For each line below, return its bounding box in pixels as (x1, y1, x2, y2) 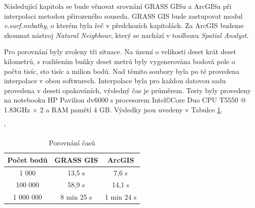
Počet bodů (7, 154, 48, 165)
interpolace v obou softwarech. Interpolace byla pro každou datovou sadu (4, 75, 226, 86)
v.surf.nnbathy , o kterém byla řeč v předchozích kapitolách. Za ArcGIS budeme (4, 20, 244, 31)
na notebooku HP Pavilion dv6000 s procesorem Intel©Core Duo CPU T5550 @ (4, 95, 246, 105)
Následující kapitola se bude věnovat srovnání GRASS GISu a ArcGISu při (4, 1, 232, 11)
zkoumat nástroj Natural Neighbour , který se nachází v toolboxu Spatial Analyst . (4, 30, 249, 40)
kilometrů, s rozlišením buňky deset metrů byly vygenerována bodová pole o (4, 56, 235, 66)
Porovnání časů (49, 138, 95, 148)
